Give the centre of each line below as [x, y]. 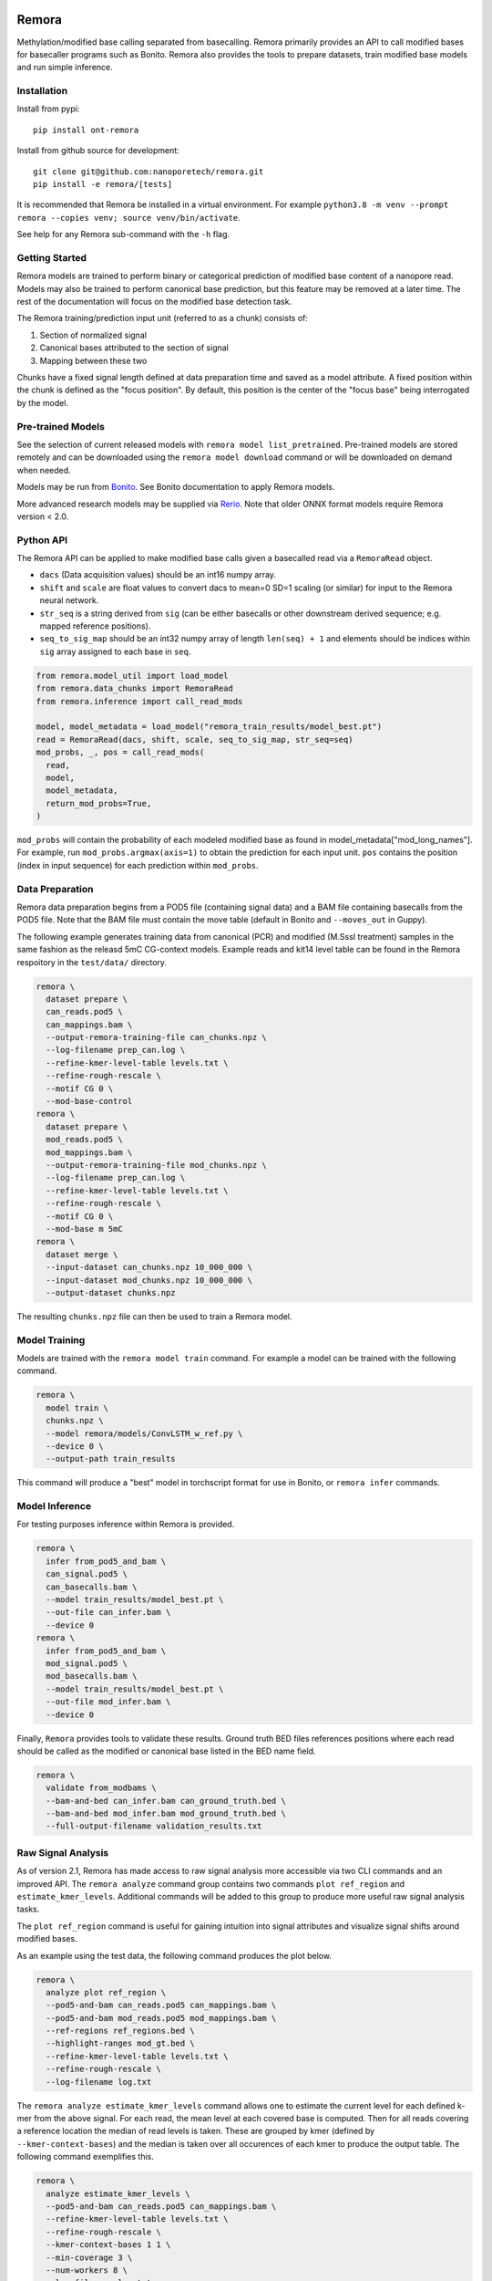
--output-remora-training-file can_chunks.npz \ [157, 1037]
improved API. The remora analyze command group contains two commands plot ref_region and [211, 1883]
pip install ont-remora [86, 130]
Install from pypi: [48, 109]
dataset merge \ [82, 1254]
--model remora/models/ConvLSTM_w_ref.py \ [144, 1433]
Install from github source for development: [98, 151]
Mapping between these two [93, 360]
